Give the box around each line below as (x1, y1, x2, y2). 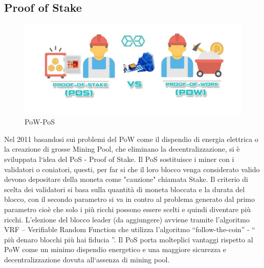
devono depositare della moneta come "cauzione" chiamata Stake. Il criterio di (4, 174, 248, 184)
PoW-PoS (25, 116, 55, 127)
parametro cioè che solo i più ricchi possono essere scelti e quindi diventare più (4, 203, 251, 214)
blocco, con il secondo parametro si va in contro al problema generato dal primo (4, 194, 255, 204)
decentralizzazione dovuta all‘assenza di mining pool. (4, 254, 170, 264)
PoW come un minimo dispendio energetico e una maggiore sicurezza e (4, 244, 227, 255)
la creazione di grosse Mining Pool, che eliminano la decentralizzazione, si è (4, 143, 240, 154)
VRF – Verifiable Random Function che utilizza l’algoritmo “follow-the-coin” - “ (4, 224, 255, 235)
